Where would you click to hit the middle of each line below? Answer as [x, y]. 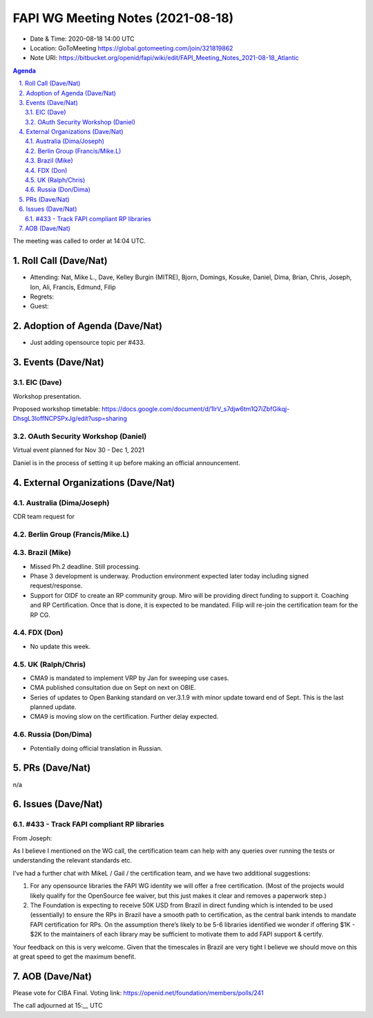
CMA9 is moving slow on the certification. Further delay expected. [124, 717]
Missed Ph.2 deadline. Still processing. [85, 566]
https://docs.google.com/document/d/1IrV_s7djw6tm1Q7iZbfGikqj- [195, 408]
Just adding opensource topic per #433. [87, 343]
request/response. [56, 586]
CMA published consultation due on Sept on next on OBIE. [113, 688]
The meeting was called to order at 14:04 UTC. [79, 241]
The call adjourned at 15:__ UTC [58, 1006]
